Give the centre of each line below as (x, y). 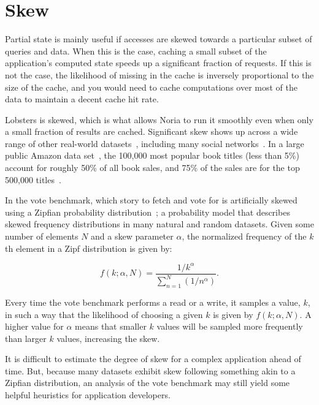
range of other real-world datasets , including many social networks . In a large (155, 143)
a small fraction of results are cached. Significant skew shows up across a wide (152, 131)
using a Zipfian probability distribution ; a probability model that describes (148, 212)
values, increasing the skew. (108, 338)
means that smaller (111, 326)
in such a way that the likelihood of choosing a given (104, 314)
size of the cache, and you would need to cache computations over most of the (151, 87)
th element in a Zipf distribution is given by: (89, 248)
